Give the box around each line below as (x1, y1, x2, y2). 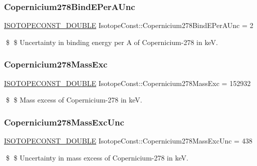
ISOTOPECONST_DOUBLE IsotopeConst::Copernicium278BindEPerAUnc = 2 (4, 20, 253, 30)
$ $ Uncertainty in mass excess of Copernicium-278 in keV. (6, 152, 188, 162)
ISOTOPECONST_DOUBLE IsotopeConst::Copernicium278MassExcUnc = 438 (4, 135, 252, 146)
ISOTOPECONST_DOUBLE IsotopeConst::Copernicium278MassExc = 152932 (4, 77, 251, 88)
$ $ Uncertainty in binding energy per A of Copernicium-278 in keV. (6, 36, 218, 47)
